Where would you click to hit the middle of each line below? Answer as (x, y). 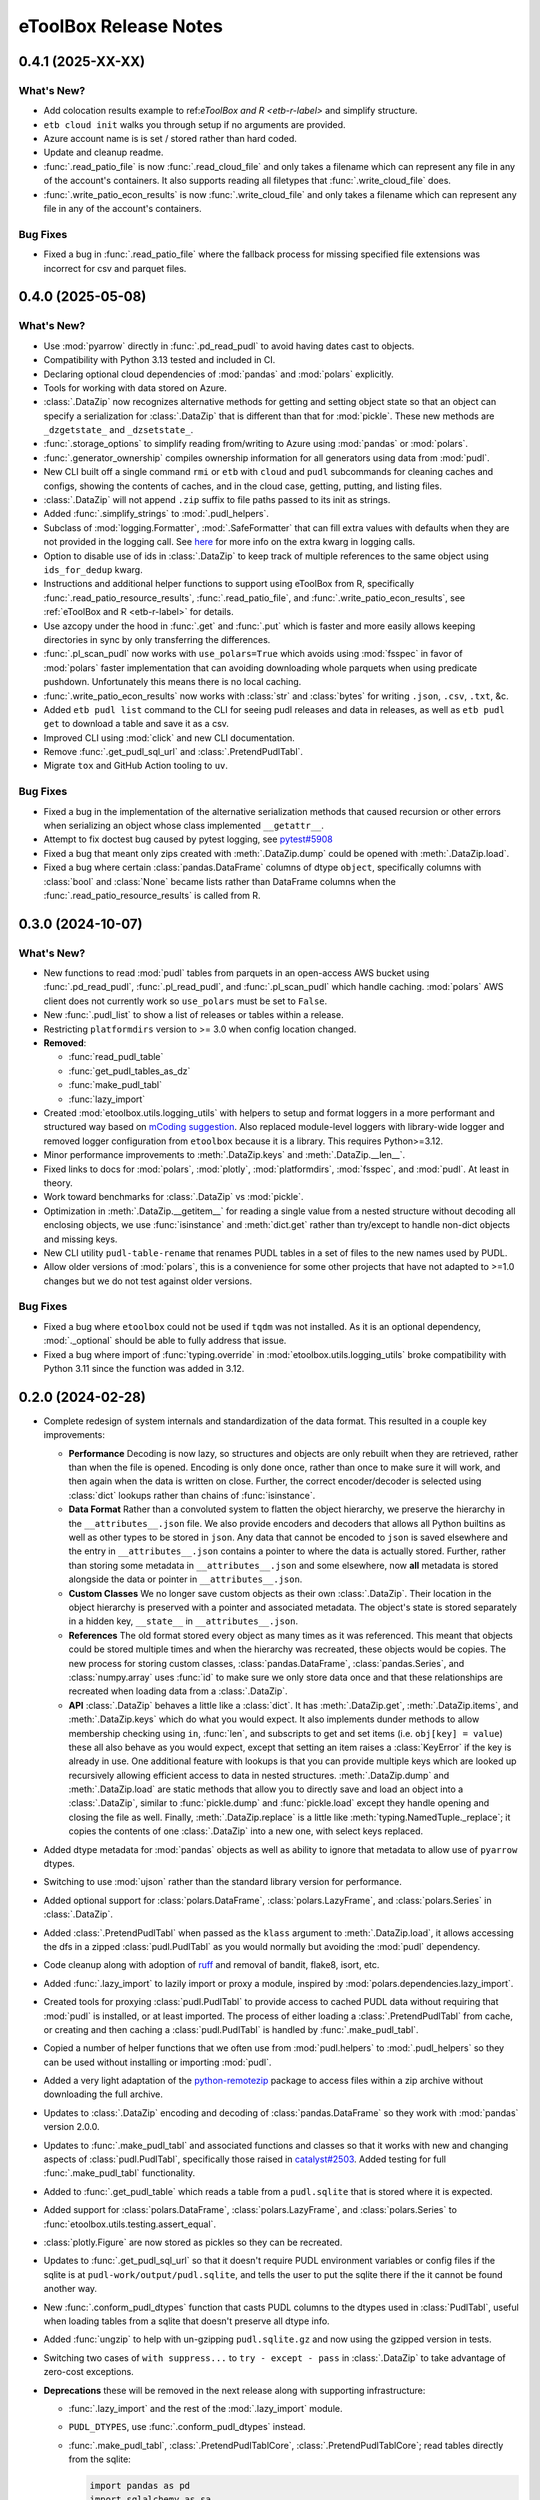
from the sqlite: (100, 2459)
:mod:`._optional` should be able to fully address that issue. (165, 1341)
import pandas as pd (139, 2486)
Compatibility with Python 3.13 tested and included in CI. (159, 360)
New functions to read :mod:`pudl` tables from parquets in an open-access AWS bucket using (236, 973)
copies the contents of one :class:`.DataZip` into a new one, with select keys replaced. (246, 1831)
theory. (58, 1182)
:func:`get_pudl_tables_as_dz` (129, 1071)
